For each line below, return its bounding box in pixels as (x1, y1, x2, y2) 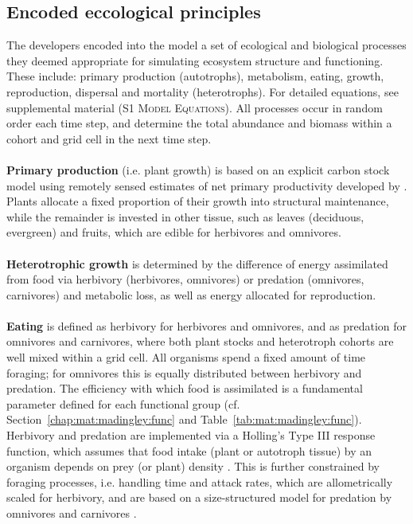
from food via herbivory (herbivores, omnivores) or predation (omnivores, (6, 271, 364, 287)
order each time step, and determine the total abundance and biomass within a (6, 115, 392, 131)
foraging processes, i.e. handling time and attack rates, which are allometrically (6, 473, 393, 490)
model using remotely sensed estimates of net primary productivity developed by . (6, 177, 407, 194)
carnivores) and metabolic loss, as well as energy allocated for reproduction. (6, 286, 376, 303)
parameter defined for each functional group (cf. (6, 395, 240, 412)
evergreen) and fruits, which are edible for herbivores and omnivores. (6, 224, 341, 240)
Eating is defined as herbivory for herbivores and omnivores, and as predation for (6, 317, 407, 334)
